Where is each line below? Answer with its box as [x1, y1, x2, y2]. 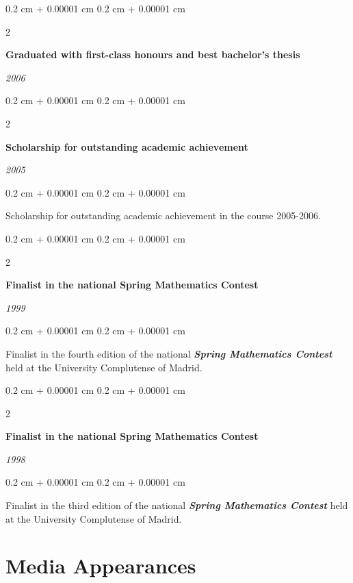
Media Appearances [5, 551, 196, 580]
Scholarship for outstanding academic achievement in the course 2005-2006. [5, 208, 321, 223]
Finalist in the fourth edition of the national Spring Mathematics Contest [5, 346, 332, 360]
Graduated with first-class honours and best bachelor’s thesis [5, 47, 300, 62]
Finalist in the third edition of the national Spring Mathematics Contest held [5, 498, 348, 512]
